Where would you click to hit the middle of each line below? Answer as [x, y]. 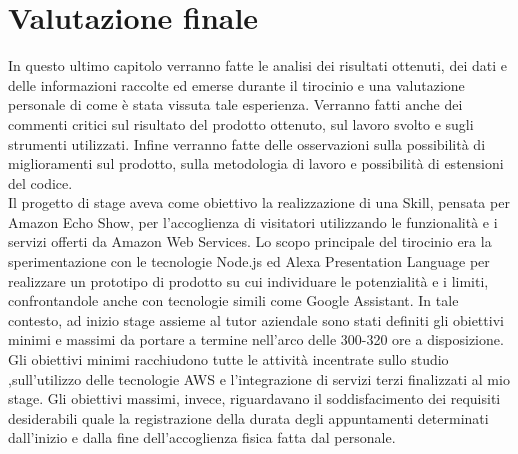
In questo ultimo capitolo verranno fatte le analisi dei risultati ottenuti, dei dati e [257, 65]
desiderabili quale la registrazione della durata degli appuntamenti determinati [248, 417]
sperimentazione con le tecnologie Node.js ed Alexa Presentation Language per [249, 261]
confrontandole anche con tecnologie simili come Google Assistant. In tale [233, 300]
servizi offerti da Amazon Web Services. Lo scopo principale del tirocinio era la [250, 241]
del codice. [40, 182]
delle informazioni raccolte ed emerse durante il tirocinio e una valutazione [236, 84]
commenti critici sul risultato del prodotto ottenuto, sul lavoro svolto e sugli [241, 123]
